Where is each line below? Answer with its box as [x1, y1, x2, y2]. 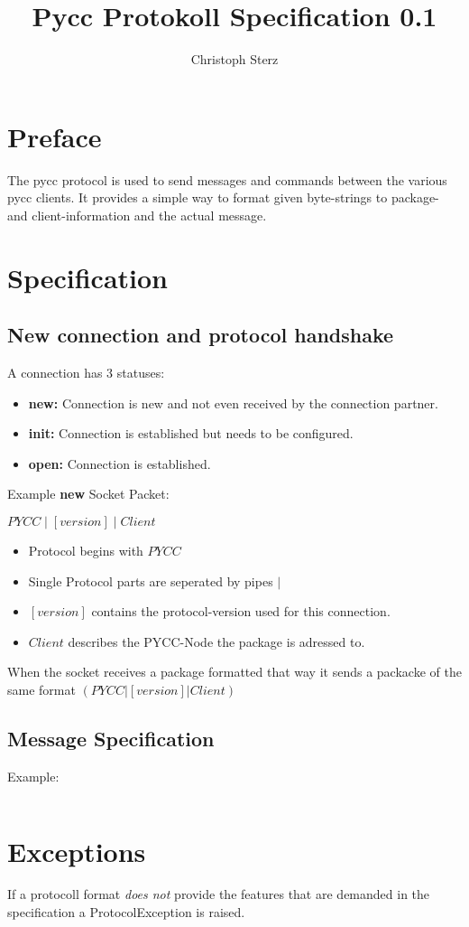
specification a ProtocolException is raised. [7, 903, 245, 922]
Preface [7, 117, 102, 154]
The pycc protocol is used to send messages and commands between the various [7, 170, 447, 189]
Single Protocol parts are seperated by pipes [28, 571, 273, 590]
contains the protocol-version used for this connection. [91, 602, 391, 621]
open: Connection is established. [28, 454, 211, 473]
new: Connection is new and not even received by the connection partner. [28, 393, 438, 412]
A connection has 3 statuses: [7, 363, 165, 382]
